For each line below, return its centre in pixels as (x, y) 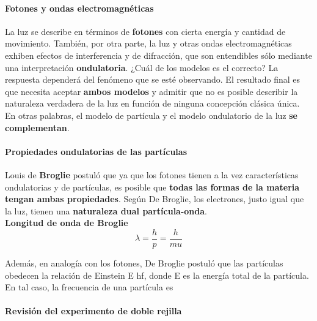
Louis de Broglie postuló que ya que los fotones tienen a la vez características (152, 174)
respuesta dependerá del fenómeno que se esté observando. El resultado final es (153, 79)
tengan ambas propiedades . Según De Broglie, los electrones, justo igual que (155, 199)
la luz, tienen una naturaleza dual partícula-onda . (106, 210)
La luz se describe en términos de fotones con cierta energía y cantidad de (145, 31)
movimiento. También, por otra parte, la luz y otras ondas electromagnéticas (148, 43)
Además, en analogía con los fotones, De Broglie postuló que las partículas (144, 262)
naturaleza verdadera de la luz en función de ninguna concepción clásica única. (152, 103)
